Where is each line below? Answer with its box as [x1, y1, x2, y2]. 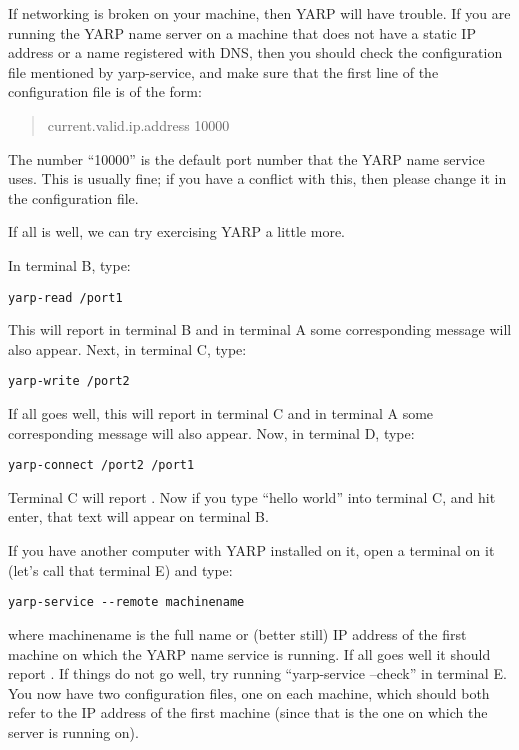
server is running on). [8, 721, 139, 742]
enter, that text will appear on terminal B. [8, 506, 269, 527]
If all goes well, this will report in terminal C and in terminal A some [8, 403, 434, 424]
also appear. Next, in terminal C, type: [8, 338, 247, 359]
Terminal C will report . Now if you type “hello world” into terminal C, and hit [8, 486, 496, 507]
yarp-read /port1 [8, 290, 123, 305]
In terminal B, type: [8, 254, 131, 275]
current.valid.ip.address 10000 [47, 114, 230, 135]
